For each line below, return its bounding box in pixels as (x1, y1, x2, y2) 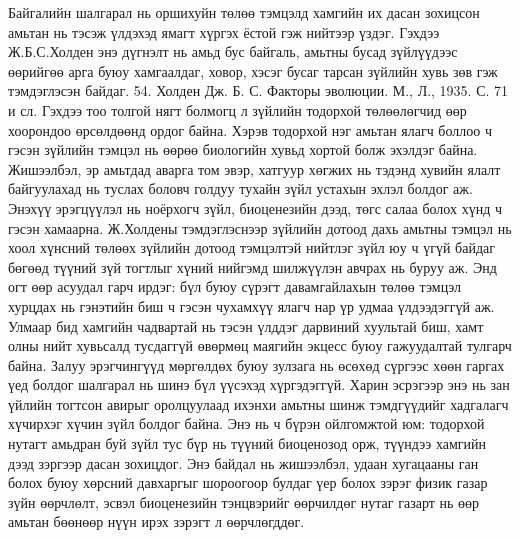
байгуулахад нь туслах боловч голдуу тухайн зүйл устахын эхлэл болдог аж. (8, 178, 473, 199)
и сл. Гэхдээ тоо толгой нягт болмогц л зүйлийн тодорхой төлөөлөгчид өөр (8, 99, 467, 120)
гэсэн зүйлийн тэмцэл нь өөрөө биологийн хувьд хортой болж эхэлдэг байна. (8, 139, 478, 160)
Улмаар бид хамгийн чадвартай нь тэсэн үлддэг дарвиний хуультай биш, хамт (8, 315, 484, 336)
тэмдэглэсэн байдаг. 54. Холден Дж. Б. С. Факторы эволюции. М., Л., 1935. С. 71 (8, 80, 509, 101)
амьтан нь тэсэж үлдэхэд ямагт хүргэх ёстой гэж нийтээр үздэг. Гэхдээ (8, 21, 440, 42)
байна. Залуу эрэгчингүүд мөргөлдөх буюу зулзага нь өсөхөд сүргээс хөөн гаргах (8, 354, 505, 375)
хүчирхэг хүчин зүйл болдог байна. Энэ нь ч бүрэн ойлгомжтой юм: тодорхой (8, 413, 485, 434)
